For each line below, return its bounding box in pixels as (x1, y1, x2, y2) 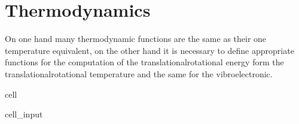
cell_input (5, 108, 43, 120)
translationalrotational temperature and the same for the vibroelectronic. (5, 67, 273, 80)
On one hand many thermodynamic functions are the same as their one (5, 32, 267, 45)
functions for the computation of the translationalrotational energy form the (5, 56, 284, 68)
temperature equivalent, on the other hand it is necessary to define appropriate (5, 44, 294, 56)
